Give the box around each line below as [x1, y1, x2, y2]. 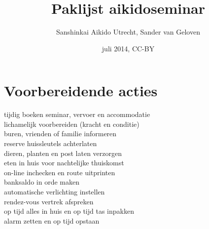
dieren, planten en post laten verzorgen [4, 148, 122, 158]
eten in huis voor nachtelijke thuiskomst [4, 157, 124, 168]
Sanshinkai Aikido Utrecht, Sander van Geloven [56, 27, 200, 37]
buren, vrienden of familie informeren [4, 128, 117, 139]
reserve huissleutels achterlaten [4, 138, 97, 149]
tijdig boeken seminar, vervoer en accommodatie [4, 109, 150, 119]
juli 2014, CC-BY [102, 43, 155, 53]
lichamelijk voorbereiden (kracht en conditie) [4, 118, 139, 129]
